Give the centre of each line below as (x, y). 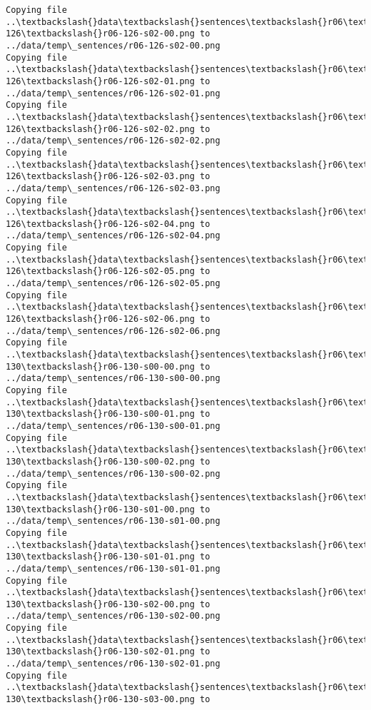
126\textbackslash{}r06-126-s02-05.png (100, 272)
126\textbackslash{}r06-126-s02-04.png (100, 224)
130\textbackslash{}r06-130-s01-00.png (100, 509)
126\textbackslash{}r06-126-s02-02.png (100, 129)
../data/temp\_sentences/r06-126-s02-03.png (113, 188)
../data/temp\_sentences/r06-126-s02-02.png (113, 141)
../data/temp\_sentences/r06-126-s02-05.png (113, 284)
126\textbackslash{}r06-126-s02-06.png (100, 319)
